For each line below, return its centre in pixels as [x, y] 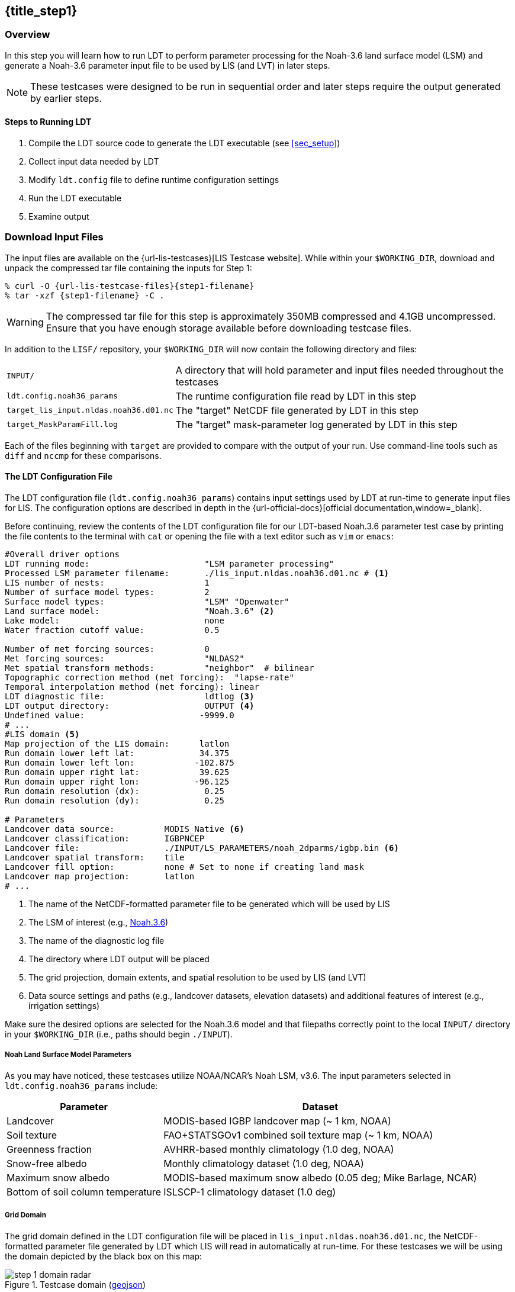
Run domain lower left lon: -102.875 [120, 762]
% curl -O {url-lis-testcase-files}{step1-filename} [130, 286]
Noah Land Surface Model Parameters [68, 1055]
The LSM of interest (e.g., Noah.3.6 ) [99, 922]
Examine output [59, 217]
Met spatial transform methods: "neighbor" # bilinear [160, 668]
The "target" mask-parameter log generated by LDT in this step [316, 424]
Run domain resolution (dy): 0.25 [115, 800]
